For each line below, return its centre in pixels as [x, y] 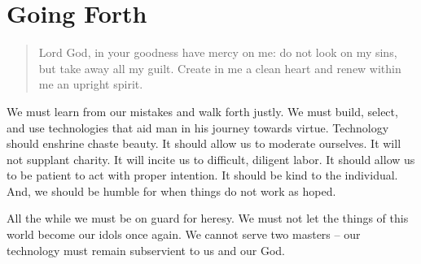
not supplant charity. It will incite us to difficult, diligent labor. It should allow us [211, 159]
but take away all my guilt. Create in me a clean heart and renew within [220, 68]
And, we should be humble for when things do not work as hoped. [171, 190]
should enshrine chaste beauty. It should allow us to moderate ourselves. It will [204, 143]
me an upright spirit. [91, 84]
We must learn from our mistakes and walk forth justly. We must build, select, [202, 111]
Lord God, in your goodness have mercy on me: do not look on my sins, [218, 52]
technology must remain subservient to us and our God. [146, 250]
